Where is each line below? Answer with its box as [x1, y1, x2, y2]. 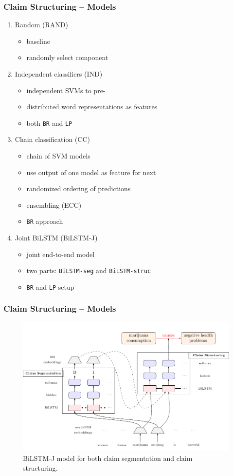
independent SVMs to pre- [26, 85, 106, 95]
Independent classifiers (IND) [15, 69, 103, 79]
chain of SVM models [26, 151, 90, 161]
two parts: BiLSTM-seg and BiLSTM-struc [26, 265, 151, 276]
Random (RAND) [15, 20, 68, 30]
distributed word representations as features [26, 101, 158, 112]
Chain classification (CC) [15, 134, 90, 144]
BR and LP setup [26, 281, 74, 292]
